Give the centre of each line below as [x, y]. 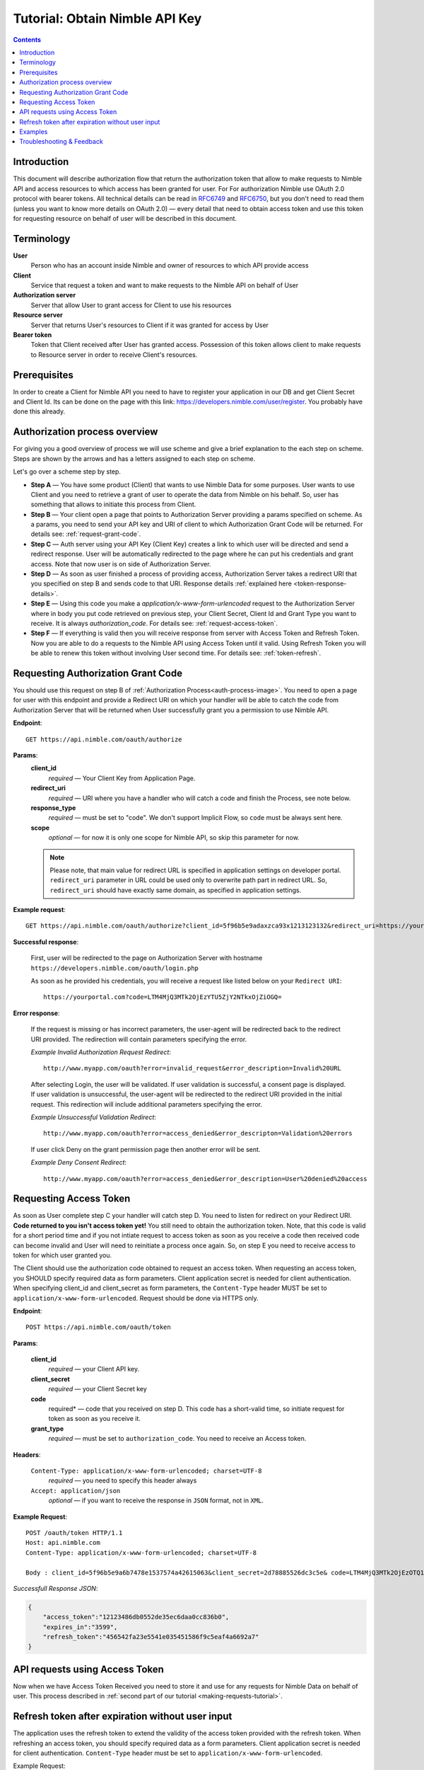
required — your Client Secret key [98, 1389]
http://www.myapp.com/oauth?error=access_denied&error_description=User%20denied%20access [205, 1178]
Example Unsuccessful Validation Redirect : [94, 1117]
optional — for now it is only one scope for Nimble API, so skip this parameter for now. [174, 838]
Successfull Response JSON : [55, 1588]
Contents [27, 40]
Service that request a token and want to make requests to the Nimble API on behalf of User [165, 285]
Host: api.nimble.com [63, 1543]
